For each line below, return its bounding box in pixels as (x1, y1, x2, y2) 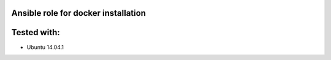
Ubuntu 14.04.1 (26, 43, 64, 51)
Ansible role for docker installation (11, 8, 146, 18)
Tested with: (11, 27, 61, 38)
